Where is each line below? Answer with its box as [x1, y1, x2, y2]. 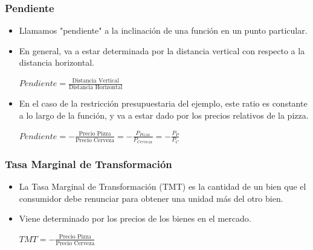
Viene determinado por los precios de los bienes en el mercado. [19, 212, 251, 225]
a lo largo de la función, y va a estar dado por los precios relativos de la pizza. [19, 108, 309, 121]
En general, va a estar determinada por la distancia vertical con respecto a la [19, 44, 305, 57]
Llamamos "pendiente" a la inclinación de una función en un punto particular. [19, 24, 308, 37]
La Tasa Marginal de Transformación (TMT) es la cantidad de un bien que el [19, 180, 306, 192]
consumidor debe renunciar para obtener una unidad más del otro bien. [19, 192, 283, 204]
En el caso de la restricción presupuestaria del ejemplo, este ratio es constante [19, 97, 308, 110]
